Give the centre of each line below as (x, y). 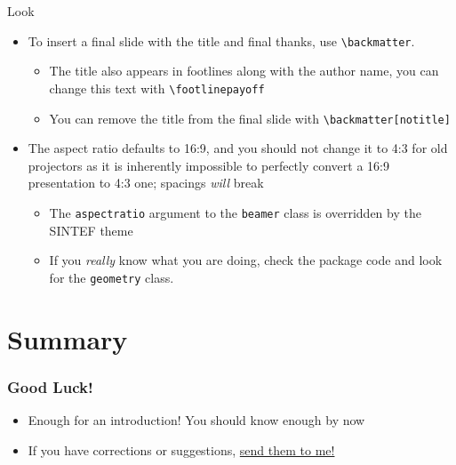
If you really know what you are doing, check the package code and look (246, 260)
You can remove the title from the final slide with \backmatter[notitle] (250, 118)
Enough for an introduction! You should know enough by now (196, 420)
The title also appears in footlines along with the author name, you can (244, 71)
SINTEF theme (91, 230)
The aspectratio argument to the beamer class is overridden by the (235, 212)
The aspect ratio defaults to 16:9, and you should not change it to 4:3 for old (238, 148)
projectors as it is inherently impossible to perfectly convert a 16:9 (208, 165)
